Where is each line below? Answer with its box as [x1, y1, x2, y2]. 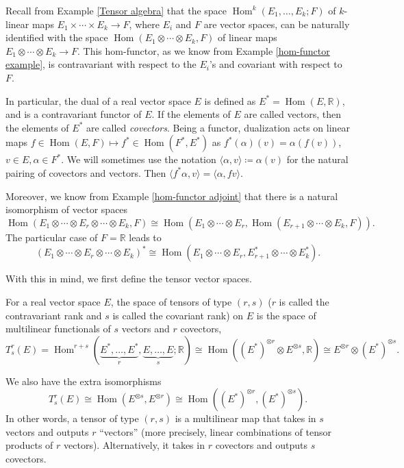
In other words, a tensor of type [5, 411, 139, 426]
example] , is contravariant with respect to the [5, 57, 197, 71]
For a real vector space [5, 294, 101, 308]
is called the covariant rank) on [112, 308, 244, 322]
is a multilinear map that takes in [175, 411, 316, 426]
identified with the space [5, 30, 108, 45]
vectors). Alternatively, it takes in [64, 438, 205, 452]
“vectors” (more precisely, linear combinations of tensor [99, 424, 332, 439]
